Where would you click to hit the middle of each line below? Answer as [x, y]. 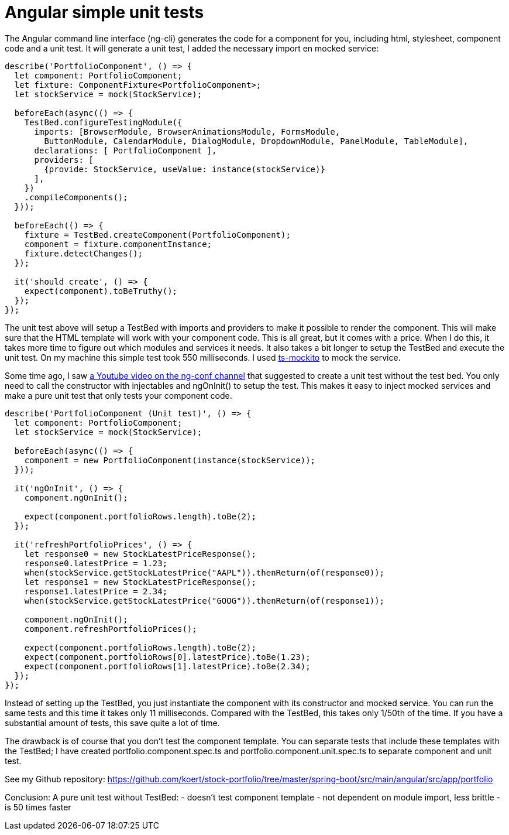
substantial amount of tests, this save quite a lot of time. [112, 723]
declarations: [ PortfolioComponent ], [125, 150]
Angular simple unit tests [104, 12]
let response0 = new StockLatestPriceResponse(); [140, 554]
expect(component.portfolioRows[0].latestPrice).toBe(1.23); [167, 657]
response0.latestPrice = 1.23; [96, 563]
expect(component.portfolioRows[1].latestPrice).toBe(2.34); [167, 666]
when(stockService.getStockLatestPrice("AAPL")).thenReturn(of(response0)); [204, 572]
